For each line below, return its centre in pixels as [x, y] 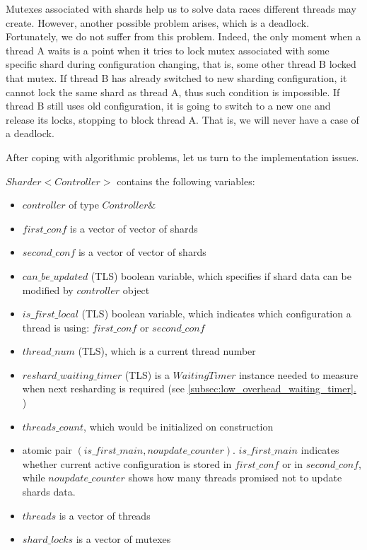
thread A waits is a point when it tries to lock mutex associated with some [168, 50]
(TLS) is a [147, 374]
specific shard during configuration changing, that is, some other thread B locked [181, 64]
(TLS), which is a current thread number [167, 351]
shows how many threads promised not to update [235, 478]
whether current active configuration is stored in [127, 463]
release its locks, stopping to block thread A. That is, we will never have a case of [182, 119]
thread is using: [56, 327]
